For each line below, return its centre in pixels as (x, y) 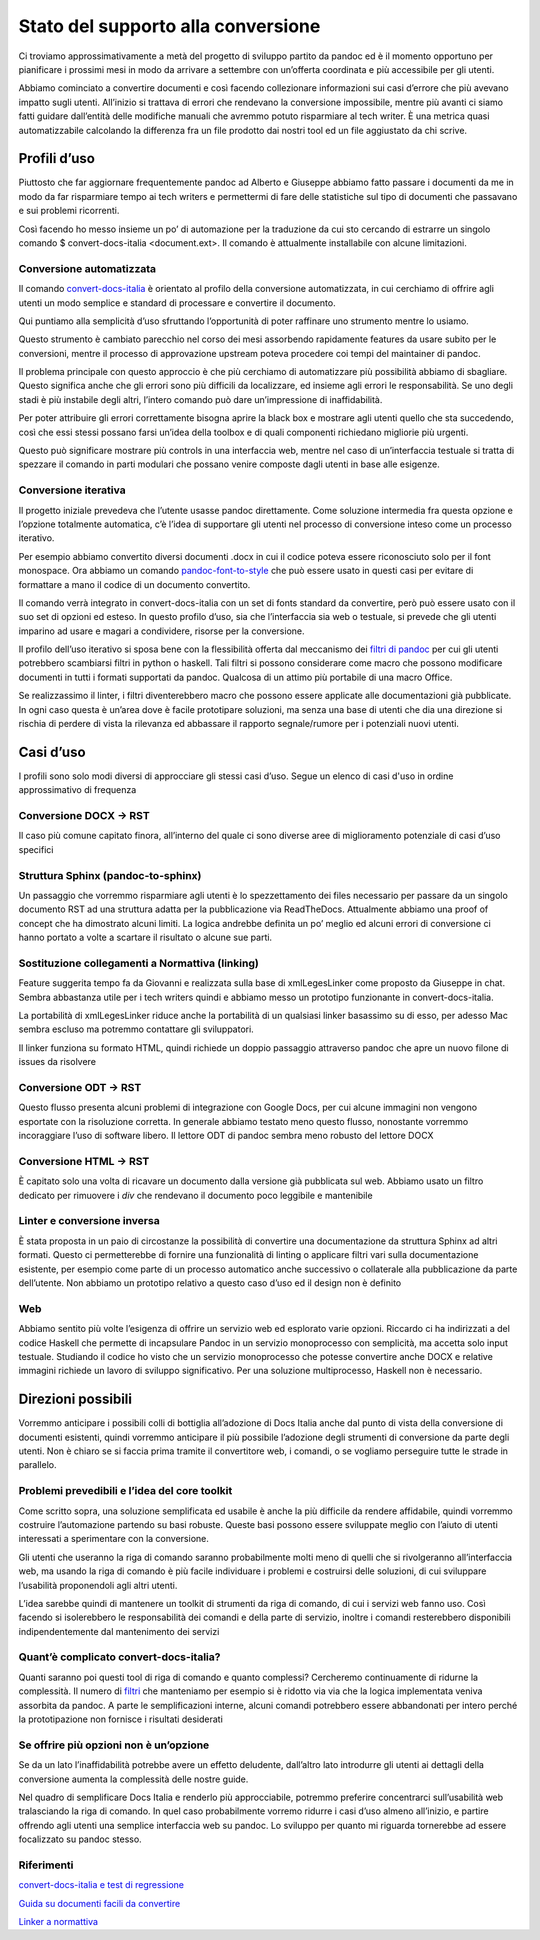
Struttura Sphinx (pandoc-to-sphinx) (110, 875)
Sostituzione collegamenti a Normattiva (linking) (138, 963)
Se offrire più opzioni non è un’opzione (114, 1745)
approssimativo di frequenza (77, 790)
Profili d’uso (56, 158)
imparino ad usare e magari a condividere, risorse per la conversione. (161, 631)
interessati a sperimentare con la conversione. (114, 1539)
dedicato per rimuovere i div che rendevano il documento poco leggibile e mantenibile (196, 1195)
